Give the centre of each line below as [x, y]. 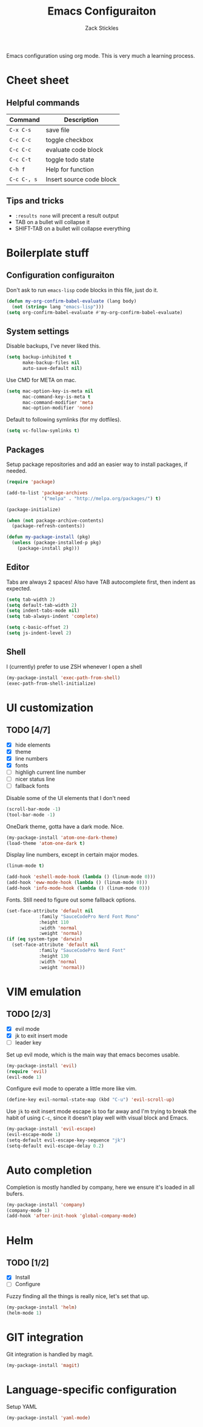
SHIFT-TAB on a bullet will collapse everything [72, 228]
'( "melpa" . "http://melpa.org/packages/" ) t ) [101, 498]
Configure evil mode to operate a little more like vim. [72, 1089]
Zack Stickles [102, 28]
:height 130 [54, 956]
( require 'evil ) [27, 1071]
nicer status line [35, 779]
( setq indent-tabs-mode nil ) [43, 611]
